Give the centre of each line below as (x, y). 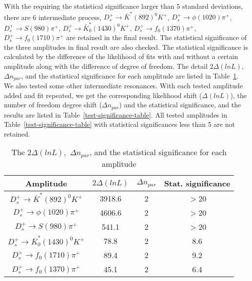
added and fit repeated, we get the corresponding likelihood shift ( (103, 95)
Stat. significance (197, 183)
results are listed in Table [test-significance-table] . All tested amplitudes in (116, 114)
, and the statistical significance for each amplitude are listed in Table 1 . (130, 75)
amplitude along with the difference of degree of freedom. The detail (106, 66)
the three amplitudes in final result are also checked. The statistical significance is (126, 47)
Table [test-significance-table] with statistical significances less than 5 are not (119, 124)
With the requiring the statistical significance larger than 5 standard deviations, (124, 6)
